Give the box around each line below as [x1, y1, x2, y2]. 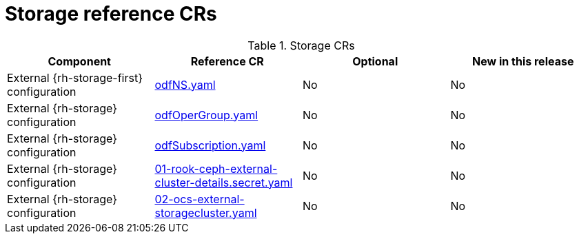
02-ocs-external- [154, 191, 245, 206]
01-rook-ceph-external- [154, 161, 278, 176]
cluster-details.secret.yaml [154, 175, 293, 189]
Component [48, 54, 111, 68]
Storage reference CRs [5, 2, 217, 25]
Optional [352, 54, 398, 68]
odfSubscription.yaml [154, 138, 266, 152]
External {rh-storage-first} [7, 70, 143, 85]
